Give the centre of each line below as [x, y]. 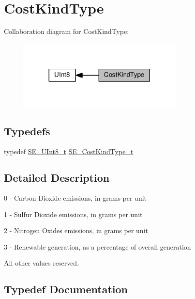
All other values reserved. [42, 263]
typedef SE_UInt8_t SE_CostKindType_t [69, 151]
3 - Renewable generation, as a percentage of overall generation [97, 246]
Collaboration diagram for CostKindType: [67, 31]
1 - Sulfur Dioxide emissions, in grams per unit [73, 214]
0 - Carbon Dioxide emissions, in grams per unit [75, 197]
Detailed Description [57, 178]
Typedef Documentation [66, 289]
